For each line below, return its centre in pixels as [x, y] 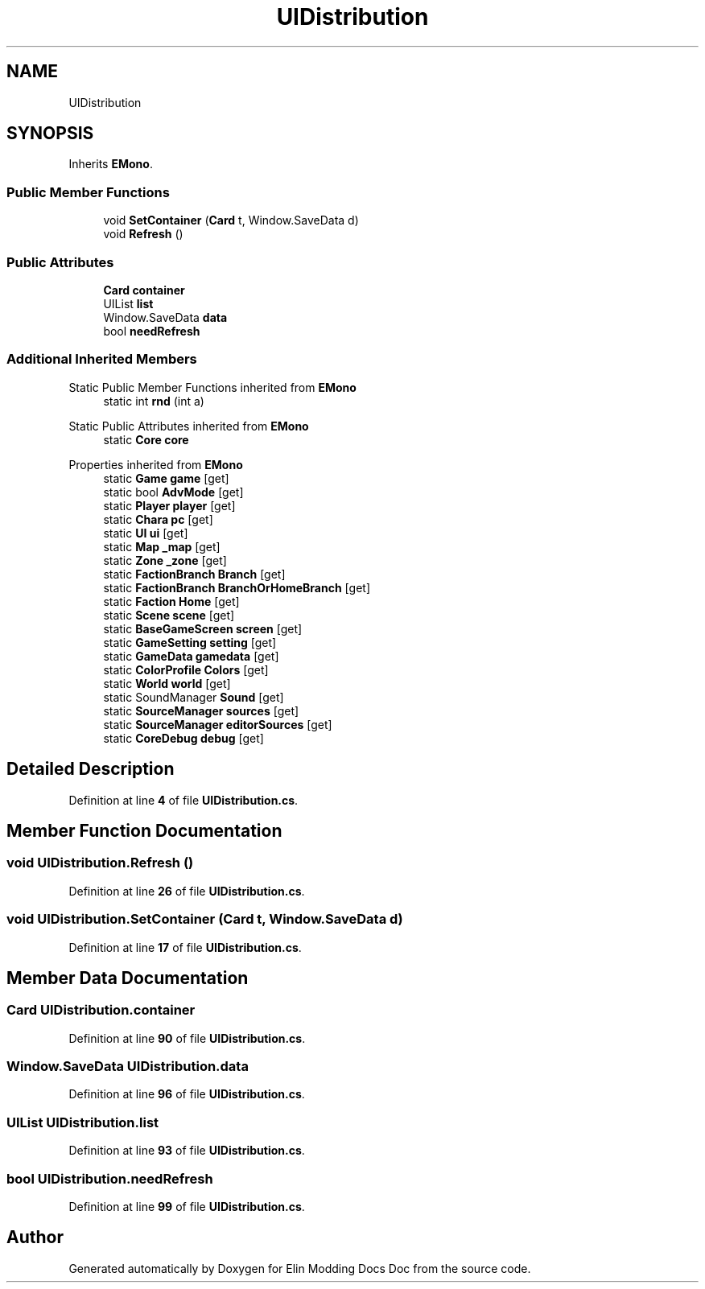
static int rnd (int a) [154, 401]
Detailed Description [91, 769]
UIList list [128, 303]
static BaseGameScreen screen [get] [203, 628]
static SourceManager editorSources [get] [218, 724]
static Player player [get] [169, 505]
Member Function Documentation [144, 830]
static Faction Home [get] [171, 601]
